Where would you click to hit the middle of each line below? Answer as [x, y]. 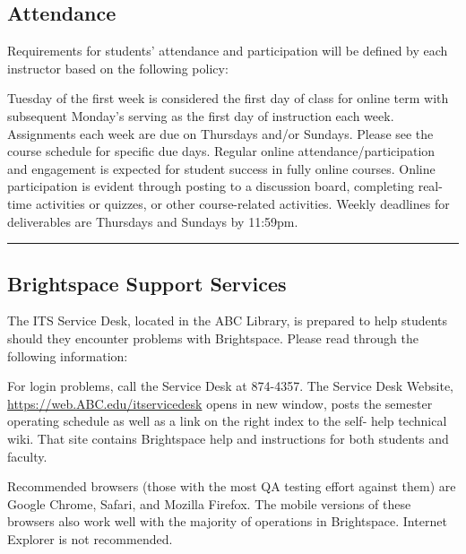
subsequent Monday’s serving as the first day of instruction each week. [201, 115]
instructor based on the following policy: [118, 68]
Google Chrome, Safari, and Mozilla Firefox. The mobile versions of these [209, 503]
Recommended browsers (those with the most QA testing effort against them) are [232, 486]
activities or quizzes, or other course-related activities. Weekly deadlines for [242, 203]
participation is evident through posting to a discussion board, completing [211, 186]
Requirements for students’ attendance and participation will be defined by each [228, 51]
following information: [68, 355]
